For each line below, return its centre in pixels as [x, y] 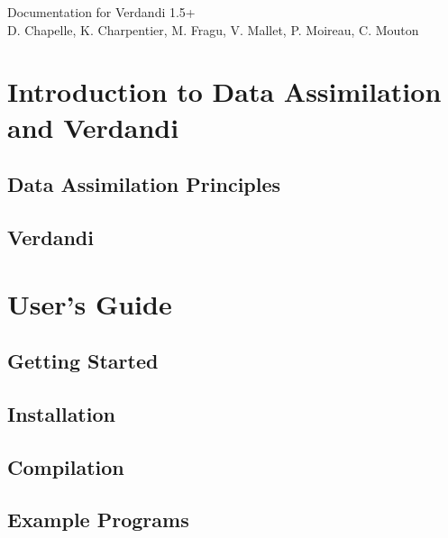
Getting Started [83, 361]
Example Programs [98, 520]
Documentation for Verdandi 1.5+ [101, 12]
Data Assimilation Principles [144, 184]
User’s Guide [90, 303]
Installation [61, 413]
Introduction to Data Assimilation [224, 91]
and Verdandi [93, 127]
